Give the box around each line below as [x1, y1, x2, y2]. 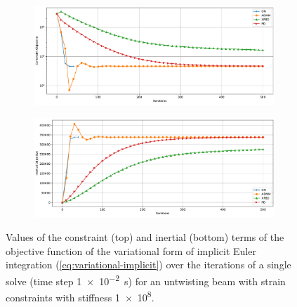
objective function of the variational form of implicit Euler [6, 243, 256, 258]
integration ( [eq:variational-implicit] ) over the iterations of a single [6, 257, 291, 272]
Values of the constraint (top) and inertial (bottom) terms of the [6, 230, 284, 244]
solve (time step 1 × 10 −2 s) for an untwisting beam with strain [6, 271, 286, 288]
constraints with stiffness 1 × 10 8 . [6, 288, 154, 304]
